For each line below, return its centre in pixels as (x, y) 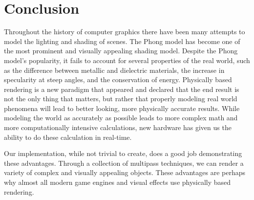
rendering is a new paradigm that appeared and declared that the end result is (122, 89)
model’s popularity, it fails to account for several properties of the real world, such (127, 60)
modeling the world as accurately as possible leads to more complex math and (121, 118)
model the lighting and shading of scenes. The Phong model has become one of (122, 41)
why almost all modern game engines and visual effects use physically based (117, 182)
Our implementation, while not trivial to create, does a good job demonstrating (123, 153)
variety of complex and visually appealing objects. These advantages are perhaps (125, 172)
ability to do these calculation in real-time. (68, 137)
